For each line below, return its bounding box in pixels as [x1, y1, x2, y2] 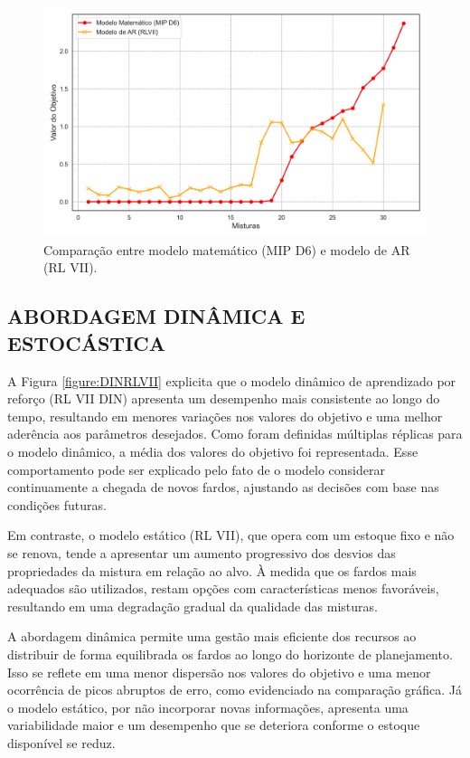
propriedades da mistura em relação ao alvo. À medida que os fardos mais [7, 561, 417, 580]
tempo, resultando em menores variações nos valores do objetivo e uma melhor [7, 406, 443, 425]
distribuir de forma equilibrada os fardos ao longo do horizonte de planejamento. [7, 644, 453, 663]
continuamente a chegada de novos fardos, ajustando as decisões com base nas [7, 478, 439, 497]
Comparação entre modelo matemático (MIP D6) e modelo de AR [43, 240, 410, 259]
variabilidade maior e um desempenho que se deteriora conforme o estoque [7, 715, 420, 734]
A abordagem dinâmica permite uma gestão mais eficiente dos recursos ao [7, 627, 417, 646]
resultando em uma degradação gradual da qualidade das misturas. [7, 596, 378, 615]
